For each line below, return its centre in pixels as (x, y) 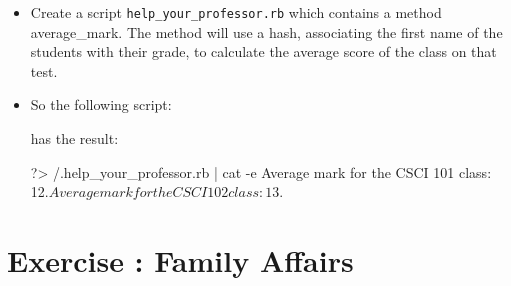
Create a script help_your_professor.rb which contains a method (236, 12)
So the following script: (101, 104)
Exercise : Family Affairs (180, 260)
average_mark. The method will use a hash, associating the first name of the (266, 31)
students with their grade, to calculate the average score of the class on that (263, 51)
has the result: (74, 138)
